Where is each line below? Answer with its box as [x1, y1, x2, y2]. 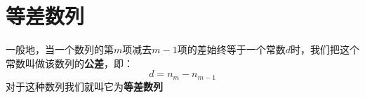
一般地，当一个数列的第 [6, 42, 114, 57]
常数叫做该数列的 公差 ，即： [6, 55, 133, 70]
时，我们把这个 [291, 42, 359, 57]
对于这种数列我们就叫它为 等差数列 [6, 78, 163, 93]
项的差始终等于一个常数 [177, 42, 286, 57]
